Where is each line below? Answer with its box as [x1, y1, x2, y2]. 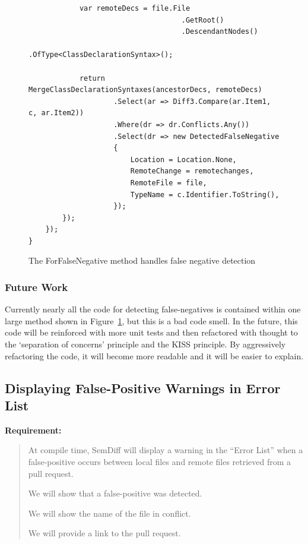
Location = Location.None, [130, 155, 237, 164]
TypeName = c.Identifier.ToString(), [130, 190, 280, 199]
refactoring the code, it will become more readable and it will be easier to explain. [5, 349, 304, 362]
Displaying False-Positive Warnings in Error [5, 378, 281, 397]
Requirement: [5, 423, 62, 436]
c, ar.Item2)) [28, 109, 84, 118]
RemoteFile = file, [130, 178, 207, 187]
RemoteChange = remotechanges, [130, 167, 254, 176]
